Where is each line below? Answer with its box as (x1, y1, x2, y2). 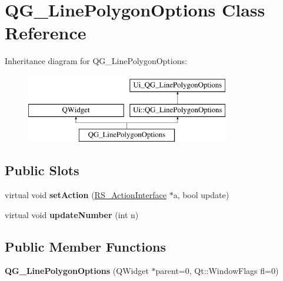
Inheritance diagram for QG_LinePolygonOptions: (5, 55, 187, 67)
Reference (5, 21, 86, 45)
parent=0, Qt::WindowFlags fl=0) (155, 265, 279, 277)
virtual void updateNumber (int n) (5, 208, 139, 220)
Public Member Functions (5, 237, 166, 255)
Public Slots (5, 161, 79, 179)
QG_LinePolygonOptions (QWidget (5, 265, 149, 277)
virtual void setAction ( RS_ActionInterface (5, 189, 167, 201)
